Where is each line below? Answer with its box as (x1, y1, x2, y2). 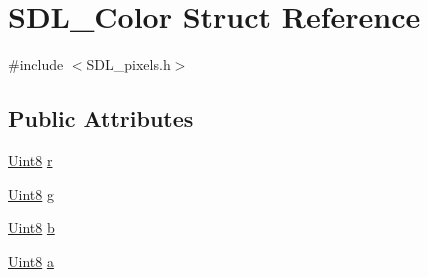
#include (8, 54, 64, 75)
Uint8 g (8, 183, 54, 204)
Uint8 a (8, 250, 54, 271)
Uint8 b (8, 217, 55, 238)
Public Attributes (8, 103, 194, 134)
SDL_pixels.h (86, 54, 171, 75)
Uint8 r (8, 149, 53, 170)
